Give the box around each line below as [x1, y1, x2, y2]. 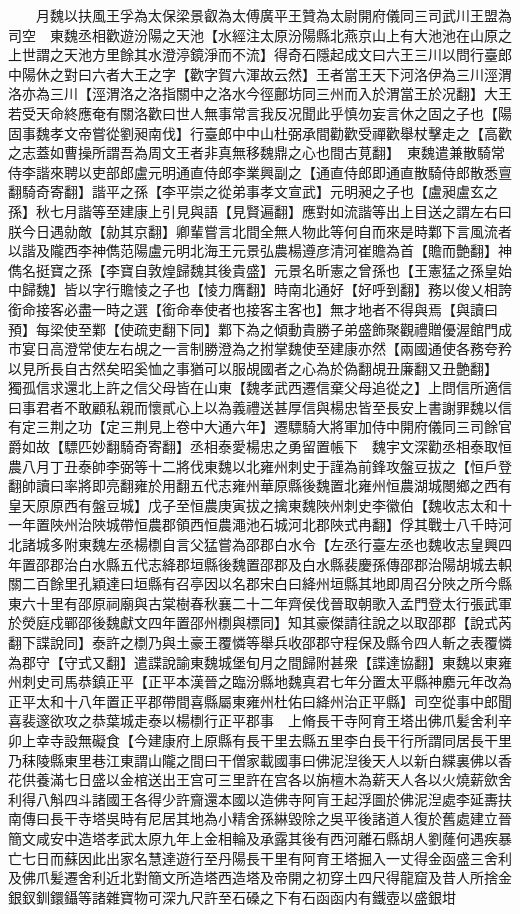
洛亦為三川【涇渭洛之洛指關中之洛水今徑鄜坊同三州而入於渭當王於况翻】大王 [8, 83, 512, 104]
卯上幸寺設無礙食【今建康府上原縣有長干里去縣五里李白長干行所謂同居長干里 [8, 729, 512, 750]
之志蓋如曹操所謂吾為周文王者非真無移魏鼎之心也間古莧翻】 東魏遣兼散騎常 [8, 142, 505, 163]
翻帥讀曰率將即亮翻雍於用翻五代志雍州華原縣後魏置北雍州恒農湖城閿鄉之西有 [8, 475, 512, 496]
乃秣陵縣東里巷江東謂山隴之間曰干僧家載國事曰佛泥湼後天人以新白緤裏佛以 [8, 749, 498, 770]
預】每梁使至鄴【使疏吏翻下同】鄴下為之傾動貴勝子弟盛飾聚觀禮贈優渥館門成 [8, 318, 512, 339]
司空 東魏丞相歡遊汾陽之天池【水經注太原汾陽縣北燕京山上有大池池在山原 [8, 24, 498, 45]
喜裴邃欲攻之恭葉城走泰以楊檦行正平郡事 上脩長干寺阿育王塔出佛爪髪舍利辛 [8, 710, 512, 731]
